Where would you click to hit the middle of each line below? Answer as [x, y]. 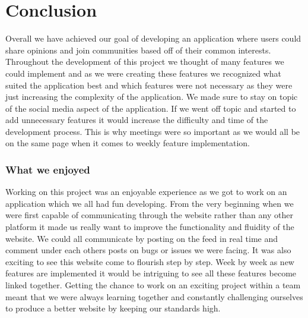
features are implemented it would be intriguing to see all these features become [151, 273]
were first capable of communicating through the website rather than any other [149, 215]
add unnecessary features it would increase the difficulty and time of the [137, 120]
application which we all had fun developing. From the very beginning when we [150, 203]
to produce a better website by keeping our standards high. [113, 308]
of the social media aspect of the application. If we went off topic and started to [151, 108]
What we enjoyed [48, 169]
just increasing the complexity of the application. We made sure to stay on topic [152, 97]
